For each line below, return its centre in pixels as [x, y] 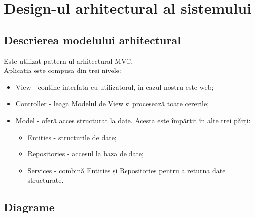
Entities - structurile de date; [72, 137]
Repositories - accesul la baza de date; [86, 154]
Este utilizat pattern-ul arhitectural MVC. [69, 60]
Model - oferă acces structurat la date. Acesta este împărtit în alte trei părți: [133, 120]
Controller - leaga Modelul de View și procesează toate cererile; [112, 104]
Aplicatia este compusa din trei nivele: [63, 70]
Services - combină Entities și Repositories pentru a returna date [127, 170]
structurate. [46, 180]
